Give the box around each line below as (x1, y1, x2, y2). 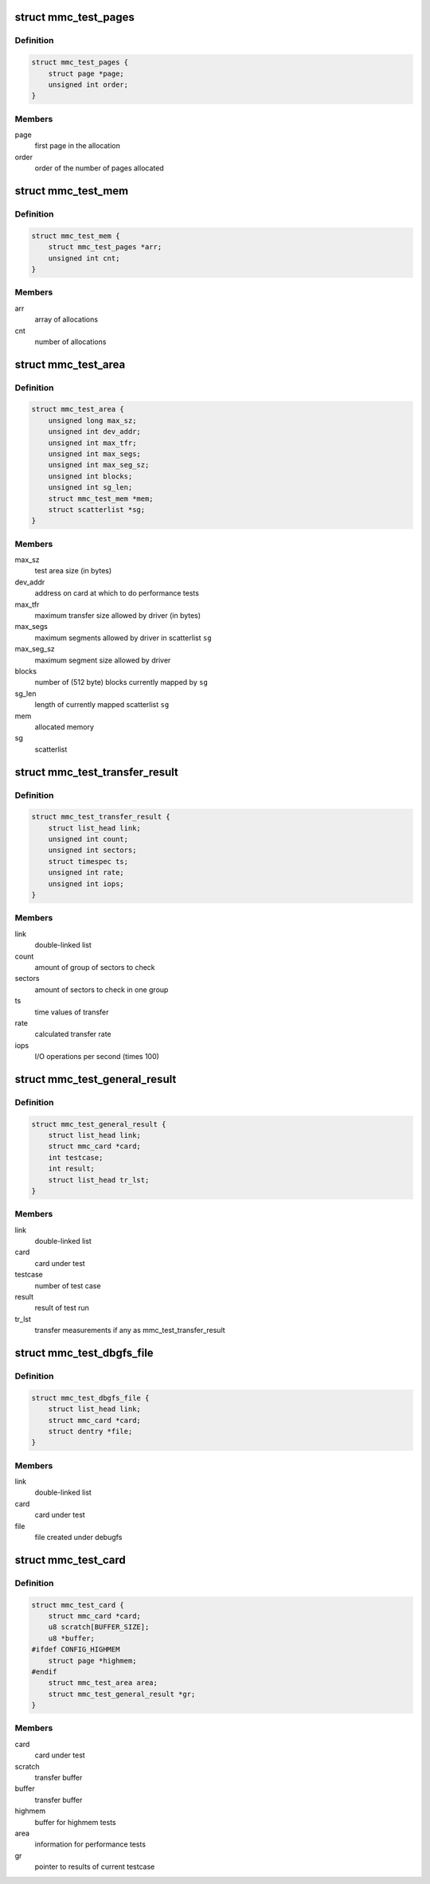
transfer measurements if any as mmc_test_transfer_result (34, 1326, 226, 1335)
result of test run (34, 1303, 89, 1313)
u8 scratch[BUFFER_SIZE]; (48, 1623, 150, 1632)
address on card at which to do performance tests (34, 588, 199, 598)
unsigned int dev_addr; (48, 427, 141, 436)
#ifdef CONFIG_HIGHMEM (31, 1645, 120, 1654)
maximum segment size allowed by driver (34, 655, 171, 665)
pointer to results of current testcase (34, 1862, 155, 1871)
